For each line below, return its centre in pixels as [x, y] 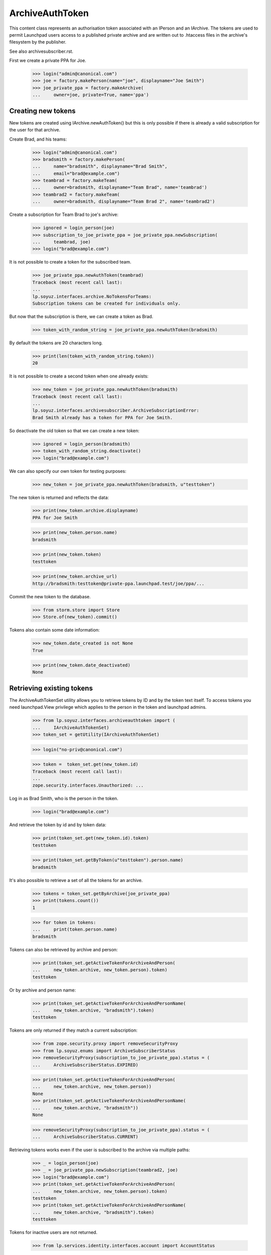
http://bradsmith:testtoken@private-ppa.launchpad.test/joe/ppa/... [118, 583]
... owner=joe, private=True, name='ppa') [91, 95]
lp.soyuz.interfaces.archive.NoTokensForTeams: [92, 296]
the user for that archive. [35, 130]
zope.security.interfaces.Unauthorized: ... [88, 785]
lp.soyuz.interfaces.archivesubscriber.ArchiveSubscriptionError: [116, 411]
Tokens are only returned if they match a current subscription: [73, 1030]
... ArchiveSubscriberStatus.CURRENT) [85, 1137]
